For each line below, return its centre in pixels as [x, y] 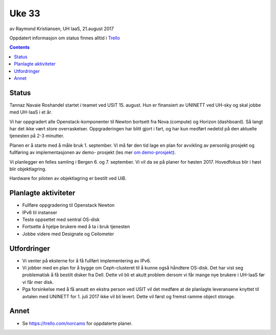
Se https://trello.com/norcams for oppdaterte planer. [77, 323]
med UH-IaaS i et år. [31, 112]
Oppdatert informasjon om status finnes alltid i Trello [65, 38]
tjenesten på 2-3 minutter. [37, 136]
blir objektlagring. [28, 169]
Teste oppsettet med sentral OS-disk [61, 219]
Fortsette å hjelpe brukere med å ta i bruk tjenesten [76, 227]
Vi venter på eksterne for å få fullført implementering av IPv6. [87, 260]
